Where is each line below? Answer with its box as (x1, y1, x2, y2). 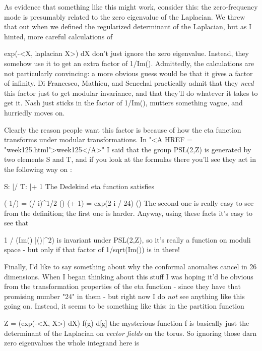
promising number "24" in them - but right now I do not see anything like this (4, 290, 245, 301)
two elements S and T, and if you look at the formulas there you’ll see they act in (4, 154, 256, 164)
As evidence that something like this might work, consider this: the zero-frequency (4, 2, 258, 12)
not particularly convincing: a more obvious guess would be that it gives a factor (4, 68, 253, 78)
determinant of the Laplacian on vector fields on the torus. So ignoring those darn (4, 327, 257, 338)
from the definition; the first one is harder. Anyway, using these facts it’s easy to (4, 207, 253, 218)
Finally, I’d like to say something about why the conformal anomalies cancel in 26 (4, 261, 257, 272)
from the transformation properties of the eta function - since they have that (4, 281, 241, 291)
